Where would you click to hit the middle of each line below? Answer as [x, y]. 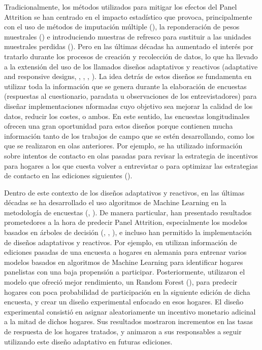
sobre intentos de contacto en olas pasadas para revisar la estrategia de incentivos [131, 155]
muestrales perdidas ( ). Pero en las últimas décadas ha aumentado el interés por [129, 46]
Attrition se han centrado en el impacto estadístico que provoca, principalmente [128, 16]
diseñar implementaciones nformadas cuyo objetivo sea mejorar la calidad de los [128, 106]
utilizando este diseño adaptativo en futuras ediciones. [88, 341]
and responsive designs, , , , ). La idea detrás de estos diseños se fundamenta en [128, 76]
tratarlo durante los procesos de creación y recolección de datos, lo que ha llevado [131, 56]
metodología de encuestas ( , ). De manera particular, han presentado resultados [128, 212]
